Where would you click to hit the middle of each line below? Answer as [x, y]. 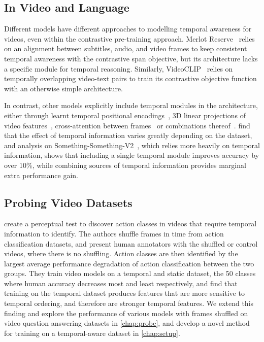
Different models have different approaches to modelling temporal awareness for [128, 29]
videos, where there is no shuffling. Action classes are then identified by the [121, 253]
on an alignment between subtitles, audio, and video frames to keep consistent [126, 48]
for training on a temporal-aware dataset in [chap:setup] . [92, 333]
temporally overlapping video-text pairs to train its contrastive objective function [130, 78]
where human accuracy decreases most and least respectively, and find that [121, 283]
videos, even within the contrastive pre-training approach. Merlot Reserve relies [129, 38]
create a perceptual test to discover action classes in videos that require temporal [130, 224]
